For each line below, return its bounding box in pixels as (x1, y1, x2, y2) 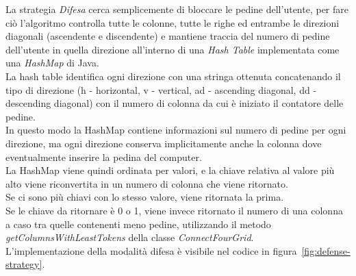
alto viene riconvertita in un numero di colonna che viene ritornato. (5, 176, 288, 190)
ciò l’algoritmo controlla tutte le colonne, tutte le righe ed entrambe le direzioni (5, 15, 340, 29)
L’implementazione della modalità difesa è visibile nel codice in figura (5, 243, 297, 258)
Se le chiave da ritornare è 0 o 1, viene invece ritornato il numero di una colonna (5, 203, 343, 217)
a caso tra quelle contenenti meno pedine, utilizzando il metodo (5, 216, 271, 231)
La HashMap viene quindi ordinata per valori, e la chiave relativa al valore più (5, 163, 335, 177)
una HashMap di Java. (5, 55, 99, 70)
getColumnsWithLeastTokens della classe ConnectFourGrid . (5, 230, 254, 244)
